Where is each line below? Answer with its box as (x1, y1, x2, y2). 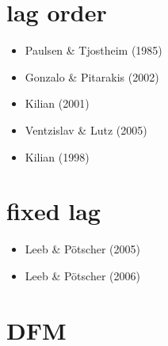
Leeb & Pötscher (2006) (25, 267, 140, 283)
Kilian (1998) (25, 148, 90, 165)
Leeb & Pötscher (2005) (25, 241, 140, 257)
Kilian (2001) (25, 95, 90, 112)
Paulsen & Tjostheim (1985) (25, 42, 162, 59)
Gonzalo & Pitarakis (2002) (25, 68, 159, 85)
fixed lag (6, 195, 101, 227)
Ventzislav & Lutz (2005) (25, 121, 147, 138)
